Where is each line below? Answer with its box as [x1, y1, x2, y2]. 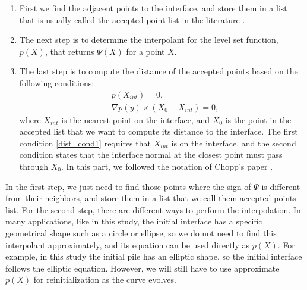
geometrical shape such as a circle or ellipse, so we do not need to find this [5, 226, 277, 239]
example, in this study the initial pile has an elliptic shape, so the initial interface [5, 250, 302, 263]
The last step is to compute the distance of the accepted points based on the [19, 65, 298, 77]
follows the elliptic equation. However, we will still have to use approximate [5, 261, 280, 274]
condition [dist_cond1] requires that [19, 136, 151, 149]
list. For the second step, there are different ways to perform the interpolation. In [5, 203, 301, 216]
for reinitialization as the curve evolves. [33, 273, 176, 286]
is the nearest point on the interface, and [61, 113, 210, 126]
